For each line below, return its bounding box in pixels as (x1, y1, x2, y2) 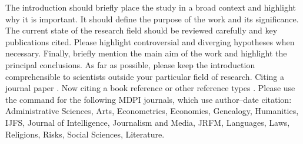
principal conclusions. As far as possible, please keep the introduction (5, 58, 255, 71)
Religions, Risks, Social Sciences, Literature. (5, 128, 165, 140)
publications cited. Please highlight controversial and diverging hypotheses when (5, 35, 295, 48)
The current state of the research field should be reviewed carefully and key (5, 24, 278, 36)
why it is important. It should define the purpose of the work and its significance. (5, 12, 299, 25)
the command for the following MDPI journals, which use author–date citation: (5, 93, 292, 105)
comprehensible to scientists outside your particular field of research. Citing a (5, 70, 284, 82)
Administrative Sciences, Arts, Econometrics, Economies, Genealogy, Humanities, (5, 105, 299, 117)
